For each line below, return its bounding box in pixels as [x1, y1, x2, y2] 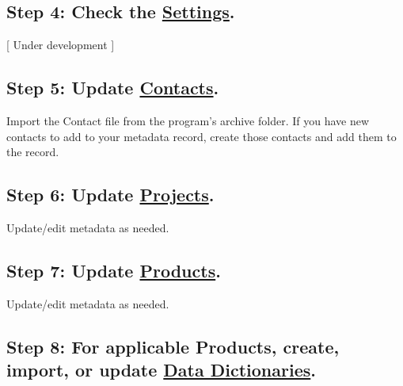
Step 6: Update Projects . [6, 182, 215, 207]
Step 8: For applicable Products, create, [6, 334, 340, 358]
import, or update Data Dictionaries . [6, 357, 316, 382]
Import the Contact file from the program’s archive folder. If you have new [6, 113, 370, 128]
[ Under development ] [6, 36, 115, 53]
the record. [6, 143, 59, 160]
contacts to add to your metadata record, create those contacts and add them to [6, 128, 397, 144]
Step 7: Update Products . [6, 258, 221, 282]
